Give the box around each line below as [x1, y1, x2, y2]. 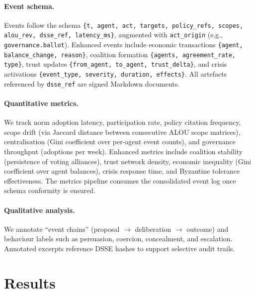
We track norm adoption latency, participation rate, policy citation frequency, [4, 117, 241, 127]
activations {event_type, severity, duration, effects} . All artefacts [4, 69, 227, 79]
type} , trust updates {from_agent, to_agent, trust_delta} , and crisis [4, 59, 227, 69]
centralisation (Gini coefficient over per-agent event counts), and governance [4, 136, 236, 147]
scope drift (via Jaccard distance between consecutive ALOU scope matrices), [4, 126, 241, 137]
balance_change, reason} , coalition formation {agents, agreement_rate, [4, 49, 236, 59]
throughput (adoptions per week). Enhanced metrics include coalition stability [4, 146, 243, 156]
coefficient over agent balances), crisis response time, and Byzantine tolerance [4, 166, 240, 176]
